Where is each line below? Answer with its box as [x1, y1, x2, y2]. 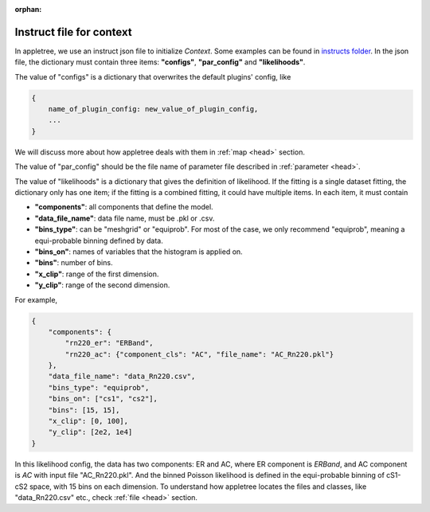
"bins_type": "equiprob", [48, 383, 150, 392]
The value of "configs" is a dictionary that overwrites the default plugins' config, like [14, 72, 291, 81]
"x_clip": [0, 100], [48, 416, 129, 426]
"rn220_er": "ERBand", [64, 338, 154, 348]
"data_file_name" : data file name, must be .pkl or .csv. [34, 213, 215, 223]
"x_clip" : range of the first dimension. [34, 269, 159, 279]
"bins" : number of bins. [34, 258, 113, 268]
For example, [14, 295, 58, 304]
